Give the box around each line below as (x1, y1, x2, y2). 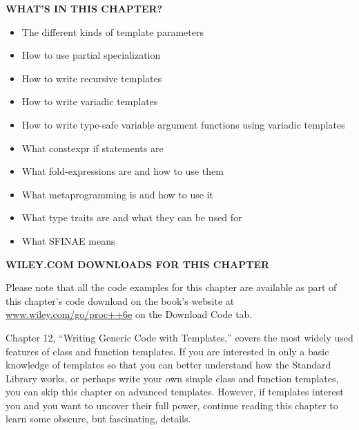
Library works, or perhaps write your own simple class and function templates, (6, 371, 339, 385)
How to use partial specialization (21, 48, 161, 62)
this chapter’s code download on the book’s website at (6, 293, 235, 308)
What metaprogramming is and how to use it (21, 187, 213, 201)
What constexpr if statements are (21, 140, 164, 155)
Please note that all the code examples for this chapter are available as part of (6, 280, 337, 295)
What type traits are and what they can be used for (21, 210, 242, 225)
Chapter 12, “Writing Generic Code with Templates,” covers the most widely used (6, 330, 353, 344)
